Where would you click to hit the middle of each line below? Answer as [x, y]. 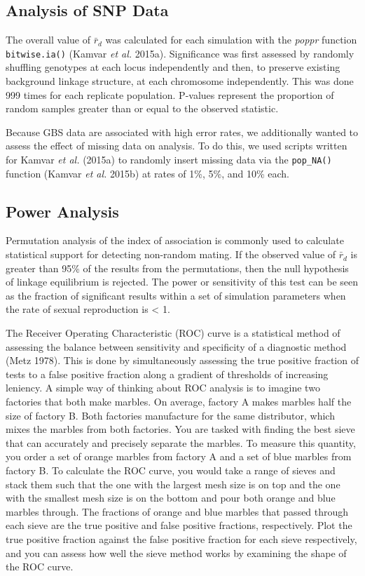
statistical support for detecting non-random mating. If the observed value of [171, 254]
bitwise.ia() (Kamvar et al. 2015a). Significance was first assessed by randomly [180, 53]
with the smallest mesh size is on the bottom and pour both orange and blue [171, 498]
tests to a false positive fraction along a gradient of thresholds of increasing [167, 374]
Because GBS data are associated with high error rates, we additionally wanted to [182, 132]
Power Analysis [62, 211]
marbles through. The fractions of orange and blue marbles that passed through [177, 511]
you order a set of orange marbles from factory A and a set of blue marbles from [179, 456]
